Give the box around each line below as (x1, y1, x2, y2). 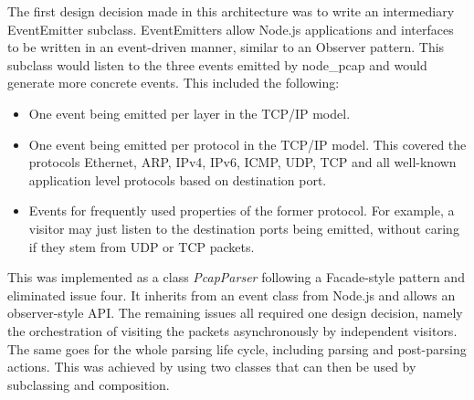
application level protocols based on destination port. (28, 170, 327, 189)
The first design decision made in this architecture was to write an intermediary (7, 2, 455, 20)
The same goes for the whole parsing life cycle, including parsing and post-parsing (7, 339, 467, 358)
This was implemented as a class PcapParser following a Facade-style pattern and (7, 268, 465, 287)
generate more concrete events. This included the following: (7, 73, 340, 92)
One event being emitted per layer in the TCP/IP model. (28, 103, 351, 122)
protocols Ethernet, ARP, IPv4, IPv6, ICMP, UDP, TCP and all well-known (28, 153, 457, 172)
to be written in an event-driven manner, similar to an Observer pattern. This (7, 37, 445, 57)
